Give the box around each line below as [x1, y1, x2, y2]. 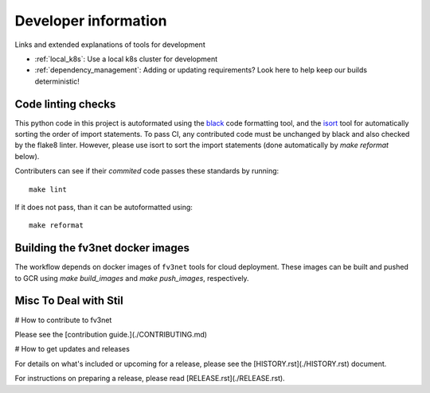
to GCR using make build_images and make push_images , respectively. [14, 273, 250, 282]
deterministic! [34, 76, 80, 86]
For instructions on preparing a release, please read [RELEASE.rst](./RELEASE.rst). [14, 374, 286, 383]
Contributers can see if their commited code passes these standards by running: [14, 166, 279, 176]
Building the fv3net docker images [14, 241, 190, 255]
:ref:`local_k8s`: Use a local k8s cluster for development [34, 54, 218, 64]
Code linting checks [14, 97, 116, 111]
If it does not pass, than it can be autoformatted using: [14, 202, 193, 212]
